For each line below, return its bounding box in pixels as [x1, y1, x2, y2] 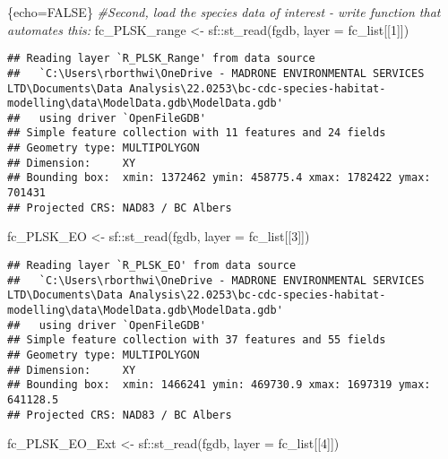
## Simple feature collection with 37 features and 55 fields [7, 333, 386, 347]
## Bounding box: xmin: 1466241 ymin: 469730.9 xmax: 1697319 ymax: [7, 378, 431, 392]
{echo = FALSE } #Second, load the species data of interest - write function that [7, 3, 441, 21]
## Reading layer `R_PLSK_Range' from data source [7, 52, 315, 65]
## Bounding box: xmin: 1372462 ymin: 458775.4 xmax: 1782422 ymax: [7, 171, 431, 185]
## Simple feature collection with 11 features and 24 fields [7, 126, 386, 140]
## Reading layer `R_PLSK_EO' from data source [7, 259, 297, 272]
